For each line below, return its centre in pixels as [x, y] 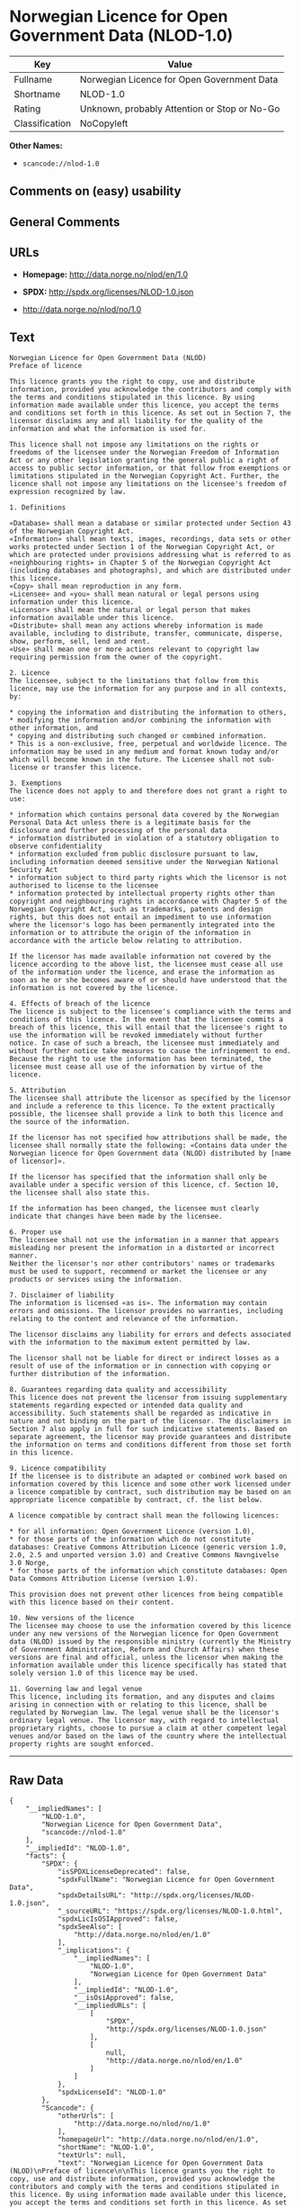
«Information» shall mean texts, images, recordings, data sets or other [151, 539]
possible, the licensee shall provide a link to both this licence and [146, 1114]
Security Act [34, 870]
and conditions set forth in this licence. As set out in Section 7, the [151, 413]
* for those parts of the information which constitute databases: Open [148, 1571]
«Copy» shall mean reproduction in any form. [96, 587]
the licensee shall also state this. [80, 1193]
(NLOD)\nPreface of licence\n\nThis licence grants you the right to [142, 2171]
